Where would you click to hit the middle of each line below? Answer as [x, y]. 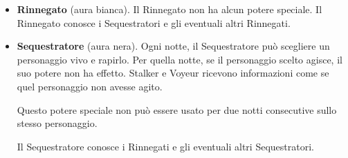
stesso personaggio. [57, 123]
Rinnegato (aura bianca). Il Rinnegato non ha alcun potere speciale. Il [170, 9]
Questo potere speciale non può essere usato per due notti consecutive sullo [177, 109]
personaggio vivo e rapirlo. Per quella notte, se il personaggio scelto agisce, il [180, 59]
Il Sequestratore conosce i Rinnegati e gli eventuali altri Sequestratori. [165, 146]
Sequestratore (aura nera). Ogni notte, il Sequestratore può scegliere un [173, 46]
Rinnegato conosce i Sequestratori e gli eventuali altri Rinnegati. [154, 22]
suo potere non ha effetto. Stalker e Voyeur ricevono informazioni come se [173, 73]
